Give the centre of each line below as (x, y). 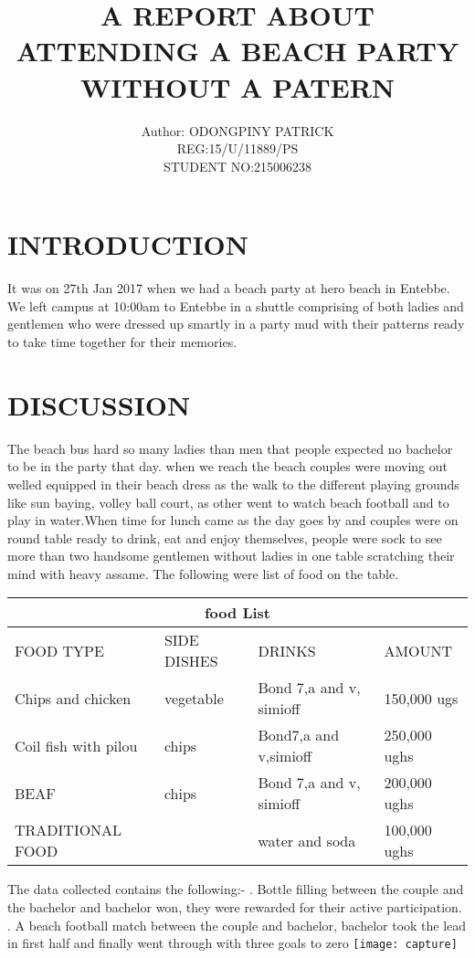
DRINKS (287, 650)
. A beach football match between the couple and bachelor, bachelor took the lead (237, 925)
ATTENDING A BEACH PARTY (237, 51)
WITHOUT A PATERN (237, 86)
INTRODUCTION (128, 244)
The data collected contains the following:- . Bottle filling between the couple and (236, 889)
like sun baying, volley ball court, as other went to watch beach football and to (228, 502)
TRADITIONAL (69, 830)
